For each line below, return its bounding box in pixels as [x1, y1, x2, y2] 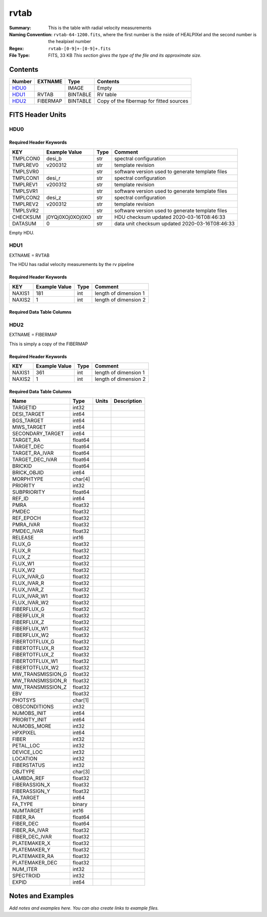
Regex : [9, 45, 24, 52]
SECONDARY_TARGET [12, 430, 64, 437]
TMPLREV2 [12, 201, 39, 208]
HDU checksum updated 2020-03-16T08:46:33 [114, 214, 225, 220]
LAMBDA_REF [12, 775, 44, 782]
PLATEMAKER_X [12, 840, 50, 847]
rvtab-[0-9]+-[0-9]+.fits [48, 46, 111, 52]
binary [72, 801, 88, 808]
